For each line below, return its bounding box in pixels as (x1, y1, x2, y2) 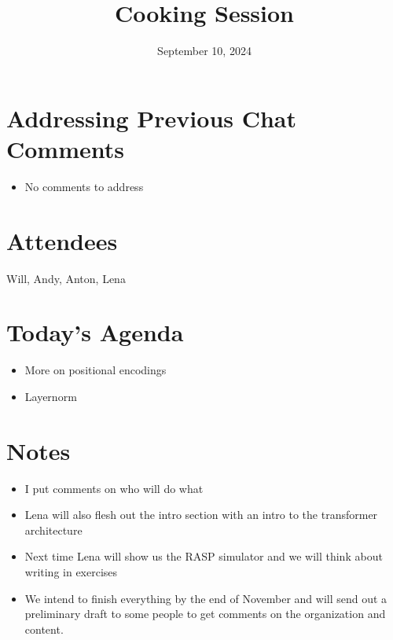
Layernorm (24, 388, 77, 404)
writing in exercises (24, 563, 118, 579)
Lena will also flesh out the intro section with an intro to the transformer (24, 506, 378, 523)
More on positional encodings (24, 362, 167, 378)
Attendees (6, 224, 118, 256)
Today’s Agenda (6, 316, 184, 348)
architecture (24, 521, 83, 538)
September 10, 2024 (157, 42, 252, 59)
